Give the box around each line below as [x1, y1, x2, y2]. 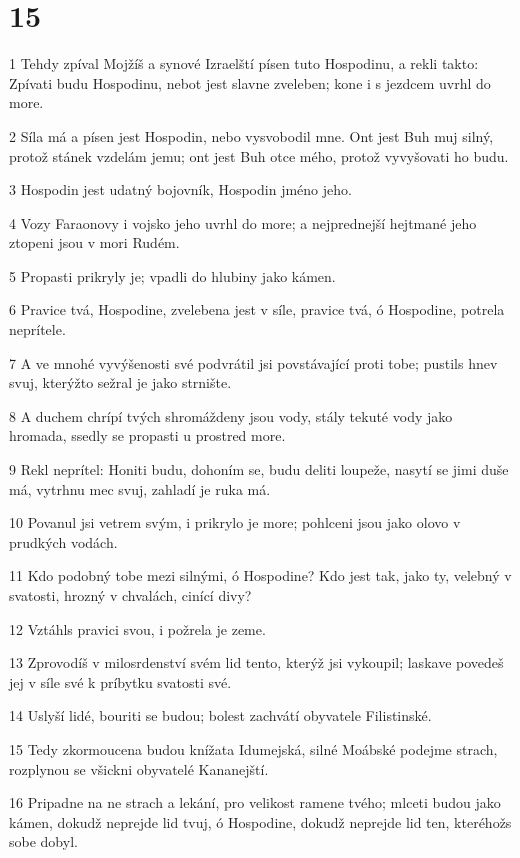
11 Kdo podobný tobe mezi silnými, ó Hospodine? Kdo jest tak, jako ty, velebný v [9, 565, 512, 586]
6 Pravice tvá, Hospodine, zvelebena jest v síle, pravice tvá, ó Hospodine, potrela [9, 299, 505, 320]
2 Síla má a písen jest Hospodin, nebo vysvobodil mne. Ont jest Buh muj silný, [9, 125, 494, 146]
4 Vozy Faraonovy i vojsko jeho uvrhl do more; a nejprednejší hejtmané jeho [9, 212, 477, 233]
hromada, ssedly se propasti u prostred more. [9, 425, 286, 446]
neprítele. [9, 319, 66, 340]
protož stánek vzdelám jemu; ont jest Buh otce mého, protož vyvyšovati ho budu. [9, 145, 509, 166]
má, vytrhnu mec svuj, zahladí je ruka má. [9, 478, 271, 499]
